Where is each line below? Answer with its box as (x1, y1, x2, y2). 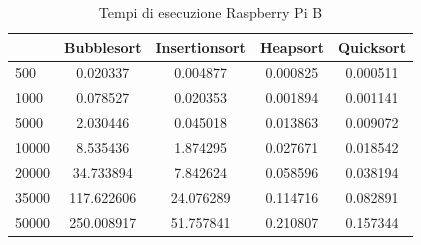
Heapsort (259, 36, 324, 57)
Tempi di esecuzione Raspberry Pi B (98, 2, 323, 22)
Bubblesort (64, 36, 142, 57)
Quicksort (337, 36, 406, 57)
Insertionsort (155, 36, 246, 57)
